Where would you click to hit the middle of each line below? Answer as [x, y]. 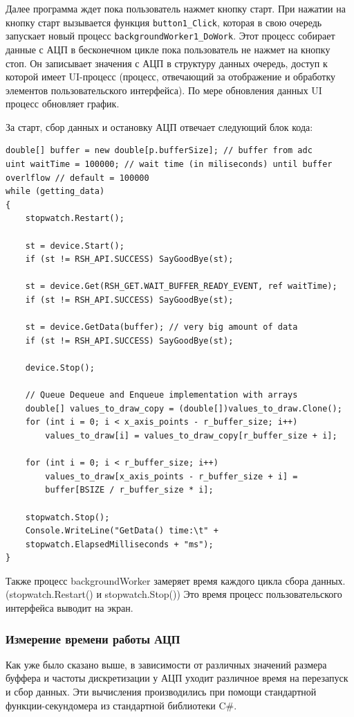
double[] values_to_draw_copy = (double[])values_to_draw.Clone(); [184, 408]
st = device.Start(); [75, 246]
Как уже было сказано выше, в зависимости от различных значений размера [166, 664]
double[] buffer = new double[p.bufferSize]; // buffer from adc [159, 151]
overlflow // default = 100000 [77, 178]
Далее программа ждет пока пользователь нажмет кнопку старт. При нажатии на [176, 8]
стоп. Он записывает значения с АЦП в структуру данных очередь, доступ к [167, 63]
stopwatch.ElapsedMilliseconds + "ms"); [119, 544]
